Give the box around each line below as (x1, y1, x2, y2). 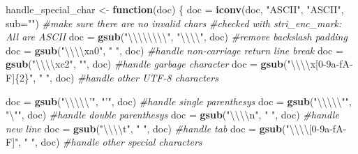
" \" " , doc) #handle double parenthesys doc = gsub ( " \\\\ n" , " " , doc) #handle (6, 107, 339, 122)
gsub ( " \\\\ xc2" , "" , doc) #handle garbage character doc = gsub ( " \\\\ (6, 56, 311, 71)
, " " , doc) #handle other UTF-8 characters (33, 70, 218, 84)
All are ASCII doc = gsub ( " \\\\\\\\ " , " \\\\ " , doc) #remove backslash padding (6, 29, 348, 44)
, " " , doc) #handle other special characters (18, 134, 202, 149)
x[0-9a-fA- (310, 56, 353, 71)
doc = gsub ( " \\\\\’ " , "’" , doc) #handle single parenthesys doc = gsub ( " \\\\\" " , (6, 93, 352, 108)
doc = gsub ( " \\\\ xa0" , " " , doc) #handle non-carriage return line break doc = (6, 43, 343, 57)
